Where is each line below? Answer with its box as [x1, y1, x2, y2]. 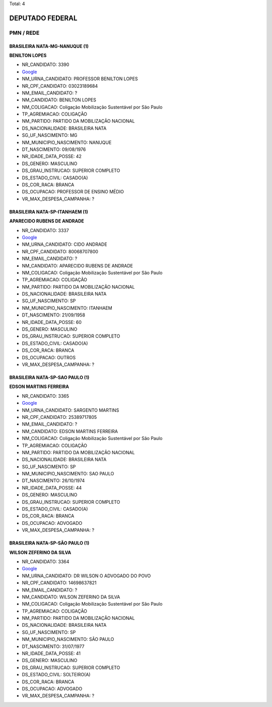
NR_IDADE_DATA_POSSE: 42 [22, 153, 82, 159]
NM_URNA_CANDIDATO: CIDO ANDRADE [22, 241, 108, 247]
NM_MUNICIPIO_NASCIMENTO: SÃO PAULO [22, 636, 114, 642]
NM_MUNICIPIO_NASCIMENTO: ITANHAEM [22, 305, 113, 311]
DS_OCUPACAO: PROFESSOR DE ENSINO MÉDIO [22, 189, 124, 195]
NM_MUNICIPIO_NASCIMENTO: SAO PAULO [22, 471, 114, 477]
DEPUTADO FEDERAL [9, 14, 78, 22]
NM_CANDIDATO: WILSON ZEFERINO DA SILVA [22, 593, 120, 600]
